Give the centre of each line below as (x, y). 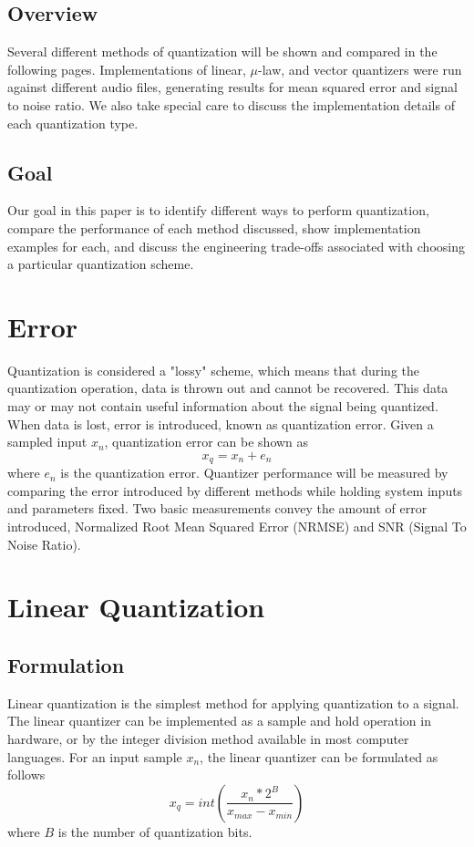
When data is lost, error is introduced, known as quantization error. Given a (221, 423)
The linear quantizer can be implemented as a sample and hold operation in (219, 721)
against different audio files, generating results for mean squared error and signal (232, 87)
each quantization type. (73, 123)
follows (26, 775)
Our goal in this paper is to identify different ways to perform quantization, (218, 210)
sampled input (47, 442)
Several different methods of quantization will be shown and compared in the (222, 52)
